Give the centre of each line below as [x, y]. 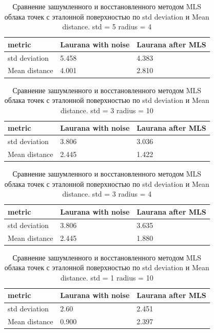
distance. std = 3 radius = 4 [107, 194]
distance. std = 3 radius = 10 [107, 110]
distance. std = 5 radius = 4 [107, 27]
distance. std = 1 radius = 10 [107, 277]
